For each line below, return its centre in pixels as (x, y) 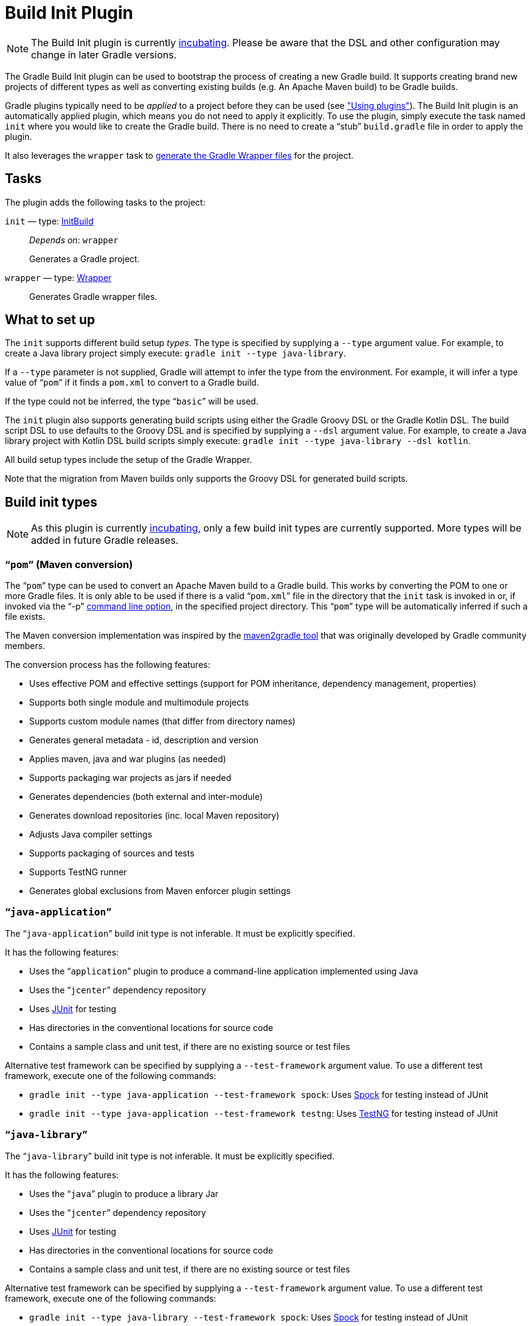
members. (25, 646)
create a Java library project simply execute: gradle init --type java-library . (176, 353)
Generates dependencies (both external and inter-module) (146, 797)
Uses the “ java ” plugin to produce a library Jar (124, 1193)
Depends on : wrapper (74, 240)
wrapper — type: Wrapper (58, 277)
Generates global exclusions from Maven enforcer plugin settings (160, 891)
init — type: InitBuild (49, 221)
